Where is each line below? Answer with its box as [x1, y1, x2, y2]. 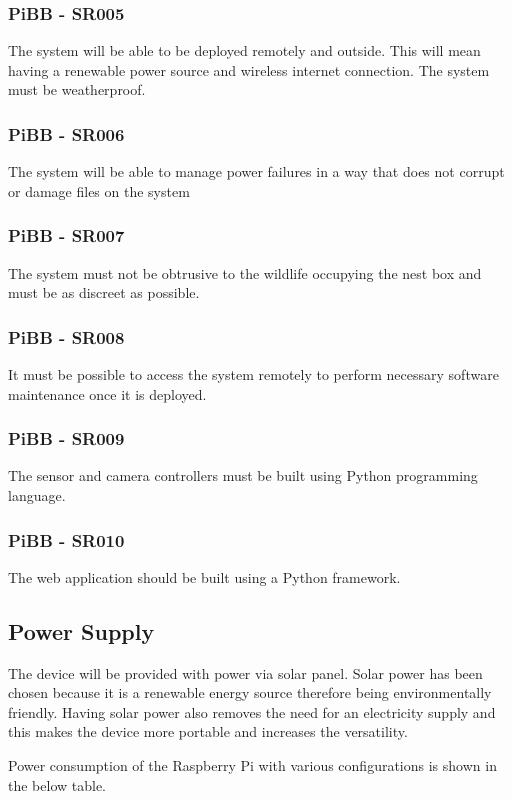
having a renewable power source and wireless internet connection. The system [8, 59, 490, 80]
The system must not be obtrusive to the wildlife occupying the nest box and [8, 262, 482, 283]
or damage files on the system [8, 180, 190, 201]
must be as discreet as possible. [8, 282, 200, 303]
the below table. [8, 774, 106, 795]
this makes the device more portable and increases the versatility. [8, 721, 408, 742]
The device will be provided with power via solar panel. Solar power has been [8, 662, 483, 683]
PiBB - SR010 [8, 527, 125, 552]
